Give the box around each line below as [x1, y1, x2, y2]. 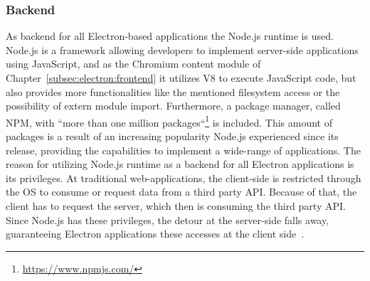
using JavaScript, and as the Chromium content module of [6, 56, 261, 71]
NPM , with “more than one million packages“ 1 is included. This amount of [6, 112, 332, 129]
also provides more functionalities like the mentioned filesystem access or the [6, 84, 340, 99]
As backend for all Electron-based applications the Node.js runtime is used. [6, 28, 334, 43]
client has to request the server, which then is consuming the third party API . [6, 198, 346, 213]
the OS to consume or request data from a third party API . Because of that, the [6, 184, 357, 199]
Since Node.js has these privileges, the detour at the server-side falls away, [6, 212, 329, 227]
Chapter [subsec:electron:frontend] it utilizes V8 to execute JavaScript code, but [6, 70, 356, 85]
